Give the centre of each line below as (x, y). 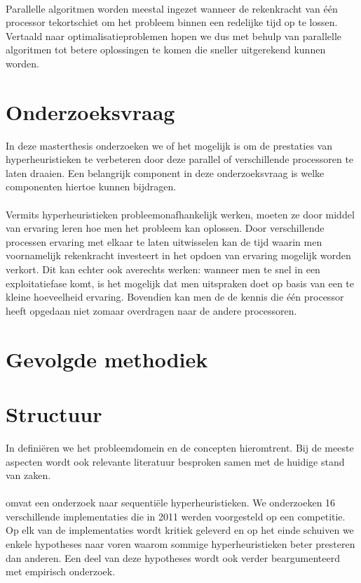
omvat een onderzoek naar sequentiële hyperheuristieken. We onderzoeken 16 (171, 503)
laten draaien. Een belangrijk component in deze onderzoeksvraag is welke (165, 172)
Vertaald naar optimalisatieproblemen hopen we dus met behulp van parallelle (174, 35)
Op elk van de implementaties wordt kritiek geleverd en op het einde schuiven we (180, 530)
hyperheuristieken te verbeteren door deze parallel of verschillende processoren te (180, 159)
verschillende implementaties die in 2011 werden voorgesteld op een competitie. (176, 516)
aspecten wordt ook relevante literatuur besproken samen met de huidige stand (175, 461)
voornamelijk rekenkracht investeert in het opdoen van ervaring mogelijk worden (178, 255)
